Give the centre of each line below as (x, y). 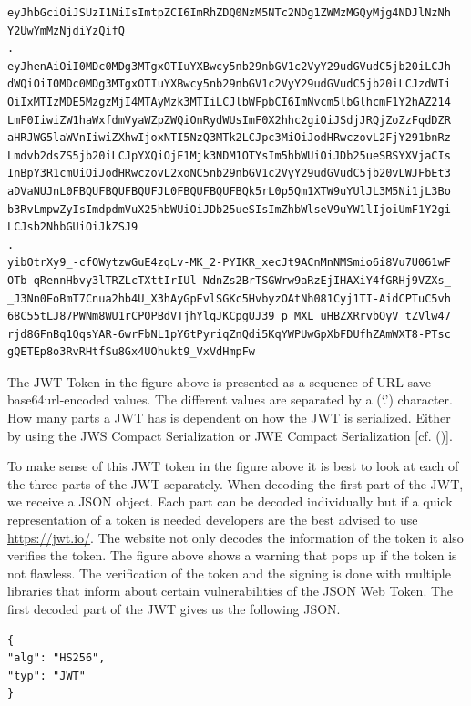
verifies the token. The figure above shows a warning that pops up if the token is (232, 555)
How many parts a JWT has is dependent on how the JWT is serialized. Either (229, 418)
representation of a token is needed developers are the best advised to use (213, 520)
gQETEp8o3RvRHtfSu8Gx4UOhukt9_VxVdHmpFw (132, 352)
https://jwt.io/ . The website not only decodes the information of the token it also (235, 537)
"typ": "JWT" (46, 675)
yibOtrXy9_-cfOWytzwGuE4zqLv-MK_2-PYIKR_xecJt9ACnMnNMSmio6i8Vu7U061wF (229, 263)
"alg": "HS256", (56, 658)
